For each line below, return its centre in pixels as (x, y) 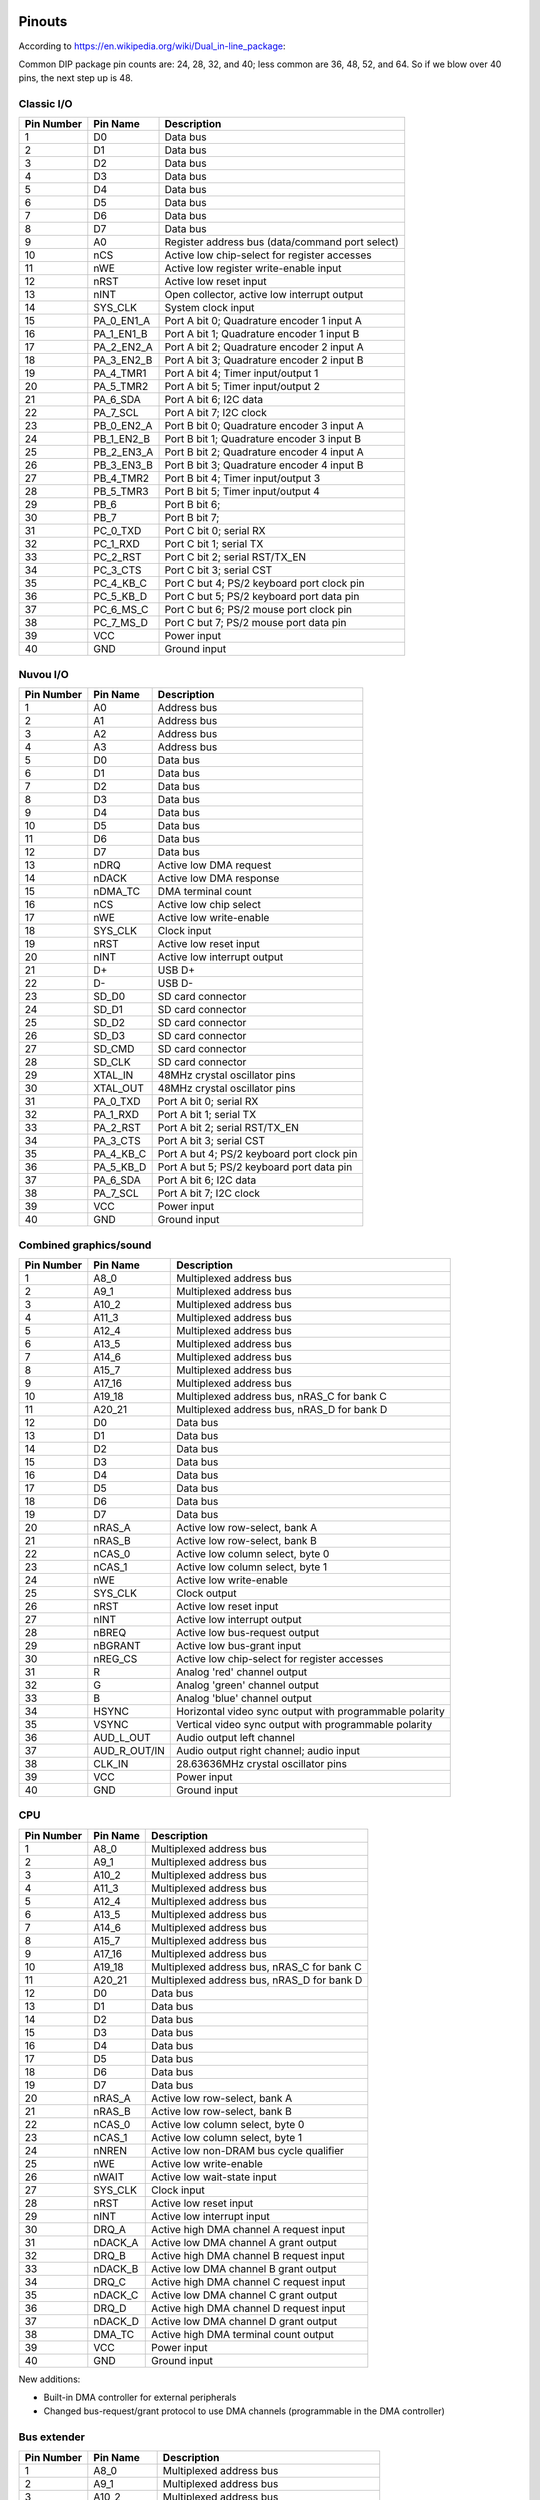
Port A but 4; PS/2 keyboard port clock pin (257, 1154)
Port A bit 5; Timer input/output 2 (242, 387)
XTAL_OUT (119, 1088)
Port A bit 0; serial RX (208, 1102)
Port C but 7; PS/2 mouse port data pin (255, 623)
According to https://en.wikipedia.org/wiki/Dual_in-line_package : (152, 46)
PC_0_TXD (117, 531)
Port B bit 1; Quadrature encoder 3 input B (263, 439)
